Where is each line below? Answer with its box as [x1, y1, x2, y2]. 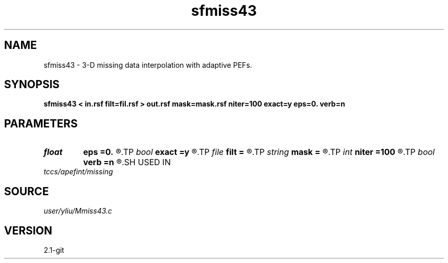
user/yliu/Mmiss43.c [43, 206, 113, 216]
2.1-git [43, 245, 64, 254]
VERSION [4, 224, 53, 237]
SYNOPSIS [4, 78, 60, 91]
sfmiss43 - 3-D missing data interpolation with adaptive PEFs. [43, 60, 252, 69]
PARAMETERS [4, 117, 78, 130]
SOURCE [4, 185, 49, 198]
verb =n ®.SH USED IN [83, 157, 171, 168]
